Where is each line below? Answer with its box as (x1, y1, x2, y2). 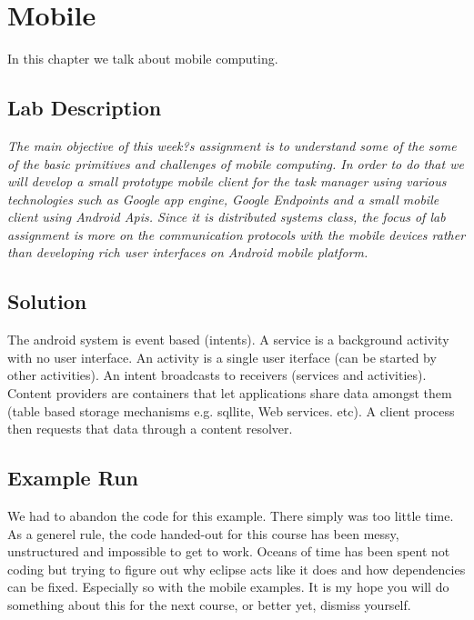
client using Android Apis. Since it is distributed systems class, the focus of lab (7, 207, 446, 226)
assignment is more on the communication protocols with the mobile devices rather (7, 225, 466, 244)
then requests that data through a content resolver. (7, 419, 293, 438)
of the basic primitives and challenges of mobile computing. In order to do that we (7, 154, 464, 173)
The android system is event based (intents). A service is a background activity (7, 330, 449, 349)
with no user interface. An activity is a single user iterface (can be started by (7, 347, 437, 366)
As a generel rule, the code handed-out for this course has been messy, (7, 524, 399, 543)
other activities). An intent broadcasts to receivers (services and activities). (7, 365, 427, 385)
